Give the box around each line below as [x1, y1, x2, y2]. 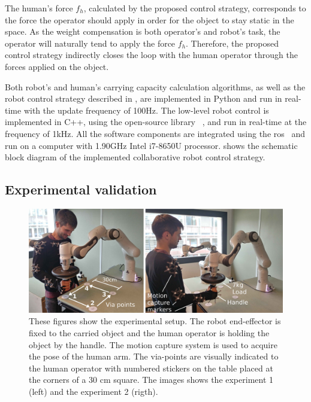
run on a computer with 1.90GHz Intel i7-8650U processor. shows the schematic [5, 139, 298, 151]
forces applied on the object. [5, 60, 109, 72]
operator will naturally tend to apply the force [5, 36, 176, 49]
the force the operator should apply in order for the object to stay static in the [5, 13, 294, 26]
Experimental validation [5, 180, 157, 199]
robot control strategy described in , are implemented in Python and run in [5, 92, 282, 105]
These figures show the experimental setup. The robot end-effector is [29, 315, 281, 327]
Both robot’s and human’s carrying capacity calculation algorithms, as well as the [5, 80, 306, 93]
